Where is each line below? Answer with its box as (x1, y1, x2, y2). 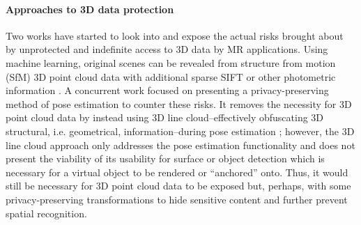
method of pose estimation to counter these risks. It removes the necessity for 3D (6, 96, 352, 111)
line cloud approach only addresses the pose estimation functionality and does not (6, 137, 355, 152)
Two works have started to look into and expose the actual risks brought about (6, 28, 344, 42)
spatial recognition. (6, 205, 87, 220)
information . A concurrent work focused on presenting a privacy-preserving (6, 83, 329, 98)
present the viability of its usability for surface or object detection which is (6, 151, 325, 166)
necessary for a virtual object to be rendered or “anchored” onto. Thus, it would (6, 164, 348, 179)
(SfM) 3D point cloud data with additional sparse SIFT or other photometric (6, 69, 336, 84)
